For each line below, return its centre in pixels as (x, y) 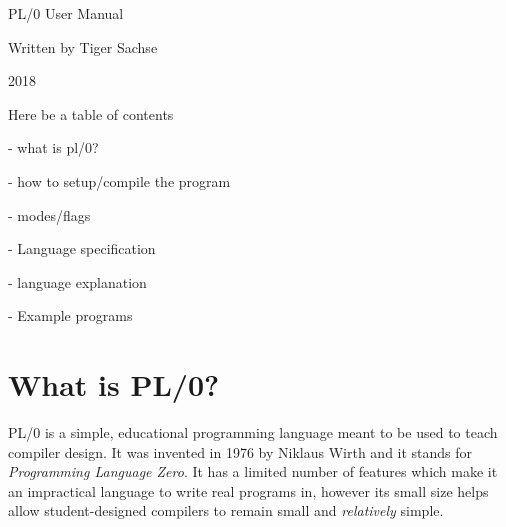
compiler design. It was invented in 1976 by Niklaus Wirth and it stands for (240, 451)
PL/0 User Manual (66, 13)
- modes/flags (49, 214)
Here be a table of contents (91, 113)
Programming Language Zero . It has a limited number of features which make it (253, 471)
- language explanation (77, 281)
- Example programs (70, 315)
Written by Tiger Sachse (83, 46)
